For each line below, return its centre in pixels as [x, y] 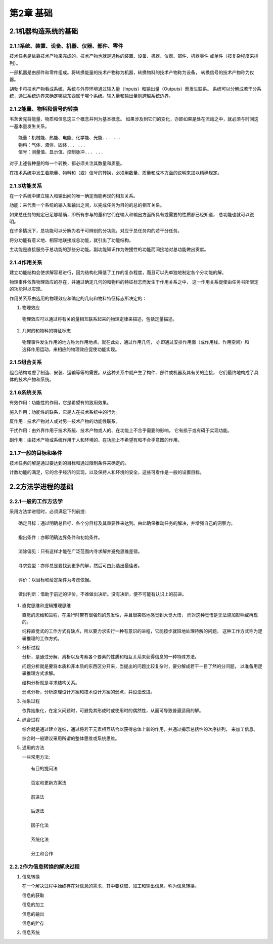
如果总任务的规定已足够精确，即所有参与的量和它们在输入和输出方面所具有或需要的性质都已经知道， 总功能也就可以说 [132, 214]
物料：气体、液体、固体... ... [52, 145]
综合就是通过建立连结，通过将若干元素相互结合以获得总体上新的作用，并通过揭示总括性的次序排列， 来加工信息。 [140, 729]
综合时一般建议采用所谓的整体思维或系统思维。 [71, 738]
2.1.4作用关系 [26, 262]
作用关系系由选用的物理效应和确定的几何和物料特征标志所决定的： [78, 298]
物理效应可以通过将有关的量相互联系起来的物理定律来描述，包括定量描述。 [99, 319]
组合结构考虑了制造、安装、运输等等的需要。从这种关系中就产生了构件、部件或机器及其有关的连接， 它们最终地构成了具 [134, 372]
